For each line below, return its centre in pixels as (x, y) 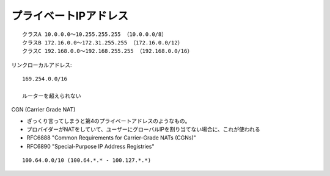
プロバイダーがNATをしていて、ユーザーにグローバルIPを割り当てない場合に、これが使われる (144, 129)
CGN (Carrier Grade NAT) (43, 110)
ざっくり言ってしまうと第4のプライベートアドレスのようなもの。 (108, 121)
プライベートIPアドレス (70, 16)
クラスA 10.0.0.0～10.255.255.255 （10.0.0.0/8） (95, 34)
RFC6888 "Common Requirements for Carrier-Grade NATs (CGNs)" (112, 138)
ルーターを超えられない (52, 96)
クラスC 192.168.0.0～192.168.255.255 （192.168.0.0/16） (108, 51)
